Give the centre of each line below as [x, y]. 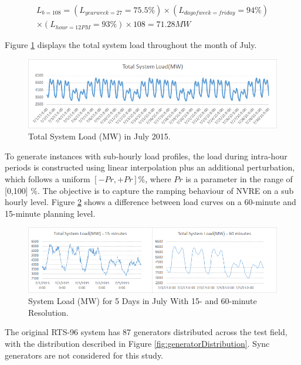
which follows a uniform [48, 179]
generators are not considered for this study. [84, 355]
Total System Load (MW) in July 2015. [99, 136]
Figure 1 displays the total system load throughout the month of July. [131, 45]
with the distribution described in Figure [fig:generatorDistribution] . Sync [137, 344]
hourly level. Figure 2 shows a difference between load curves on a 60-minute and [150, 202]
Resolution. [48, 312]
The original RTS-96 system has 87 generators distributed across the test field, [146, 332]
